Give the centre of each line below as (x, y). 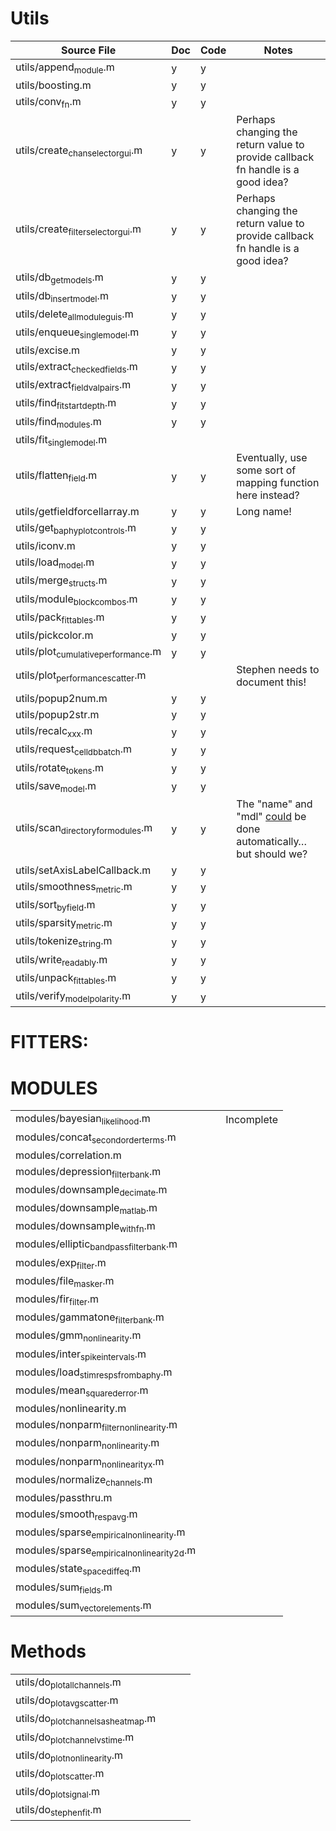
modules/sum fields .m (64, 1588)
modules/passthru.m (64, 1497)
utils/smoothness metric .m (74, 887)
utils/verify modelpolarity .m (73, 997)
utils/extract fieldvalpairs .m (73, 386)
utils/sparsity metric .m (64, 924)
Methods (48, 1651)
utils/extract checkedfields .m (76, 368)
